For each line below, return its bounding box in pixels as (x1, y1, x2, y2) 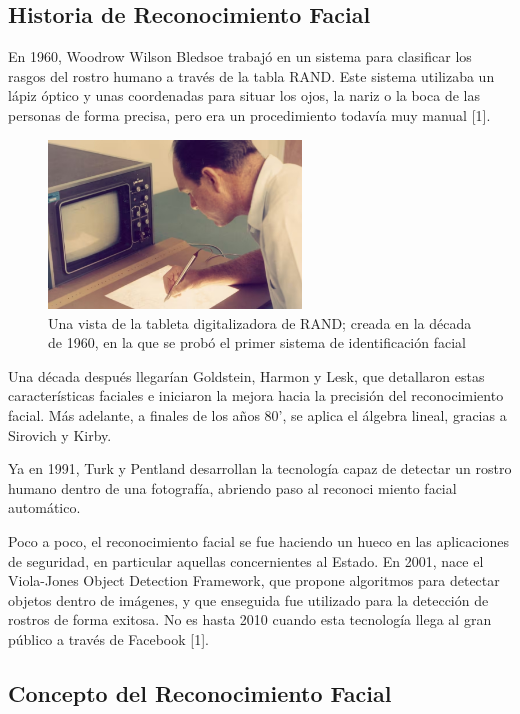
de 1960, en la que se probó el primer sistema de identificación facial (48, 332, 466, 353)
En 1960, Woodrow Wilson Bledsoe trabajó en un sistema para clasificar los (8, 46, 472, 67)
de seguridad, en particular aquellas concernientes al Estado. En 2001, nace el (8, 550, 484, 571)
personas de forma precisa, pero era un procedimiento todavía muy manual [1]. (8, 104, 491, 125)
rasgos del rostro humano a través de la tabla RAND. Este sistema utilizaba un (8, 65, 495, 86)
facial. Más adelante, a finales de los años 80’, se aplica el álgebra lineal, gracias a (8, 404, 507, 425)
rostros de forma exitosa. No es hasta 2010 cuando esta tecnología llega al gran (8, 609, 492, 630)
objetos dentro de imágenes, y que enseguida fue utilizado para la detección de (8, 589, 489, 610)
